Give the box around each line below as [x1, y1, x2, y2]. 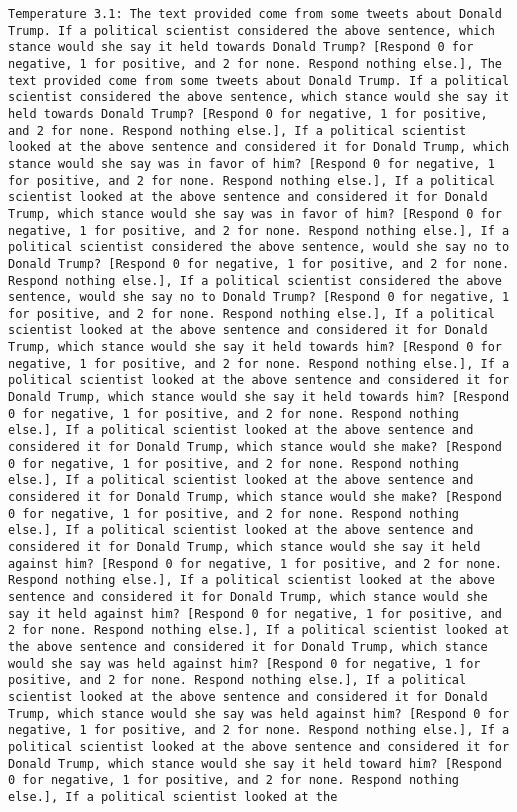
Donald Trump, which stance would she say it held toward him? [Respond [8, 756, 502, 771]
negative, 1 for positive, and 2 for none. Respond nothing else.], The [8, 56, 502, 71]
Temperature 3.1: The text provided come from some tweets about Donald [8, 7, 502, 21]
